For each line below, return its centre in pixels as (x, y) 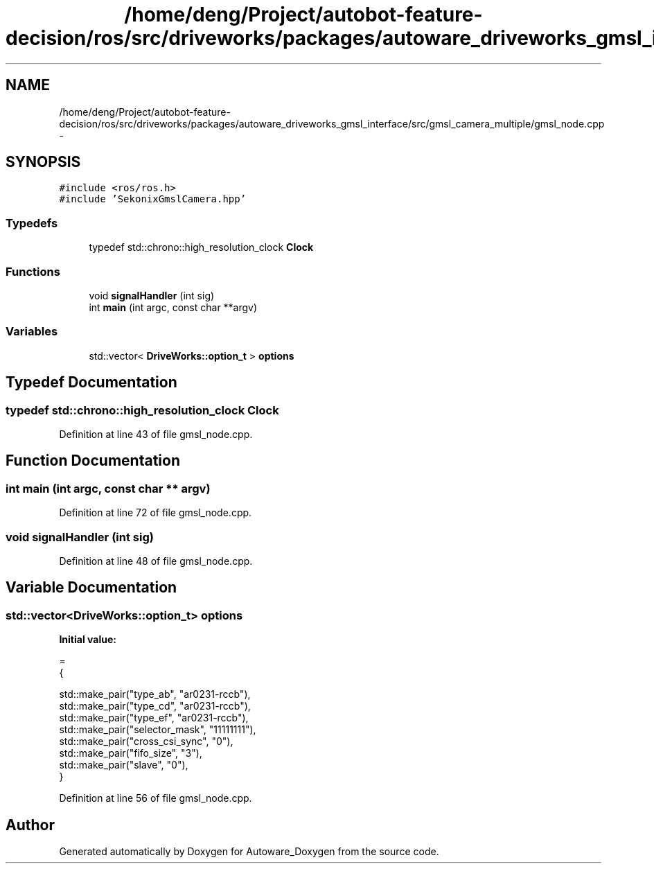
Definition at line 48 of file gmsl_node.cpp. (156, 561)
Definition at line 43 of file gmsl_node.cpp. (156, 434)
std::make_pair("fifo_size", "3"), (131, 753)
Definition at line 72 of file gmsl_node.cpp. (156, 513)
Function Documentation (93, 461)
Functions (33, 271)
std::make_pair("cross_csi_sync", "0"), (146, 741)
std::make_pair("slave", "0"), (124, 765)
